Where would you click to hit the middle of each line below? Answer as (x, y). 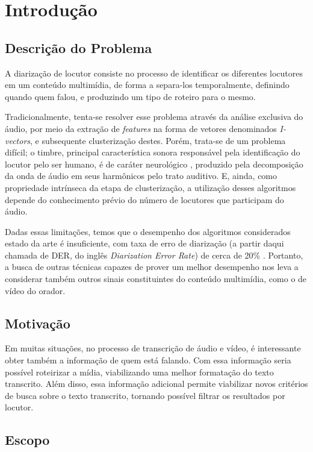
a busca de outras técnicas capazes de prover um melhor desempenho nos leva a (152, 267)
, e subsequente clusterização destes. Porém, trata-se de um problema (158, 140)
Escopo (27, 440)
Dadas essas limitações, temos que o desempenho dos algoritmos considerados (148, 231)
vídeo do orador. (35, 290)
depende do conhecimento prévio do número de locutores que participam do (144, 199)
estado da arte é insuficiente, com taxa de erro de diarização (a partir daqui (144, 243)
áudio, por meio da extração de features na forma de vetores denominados (141, 128)
